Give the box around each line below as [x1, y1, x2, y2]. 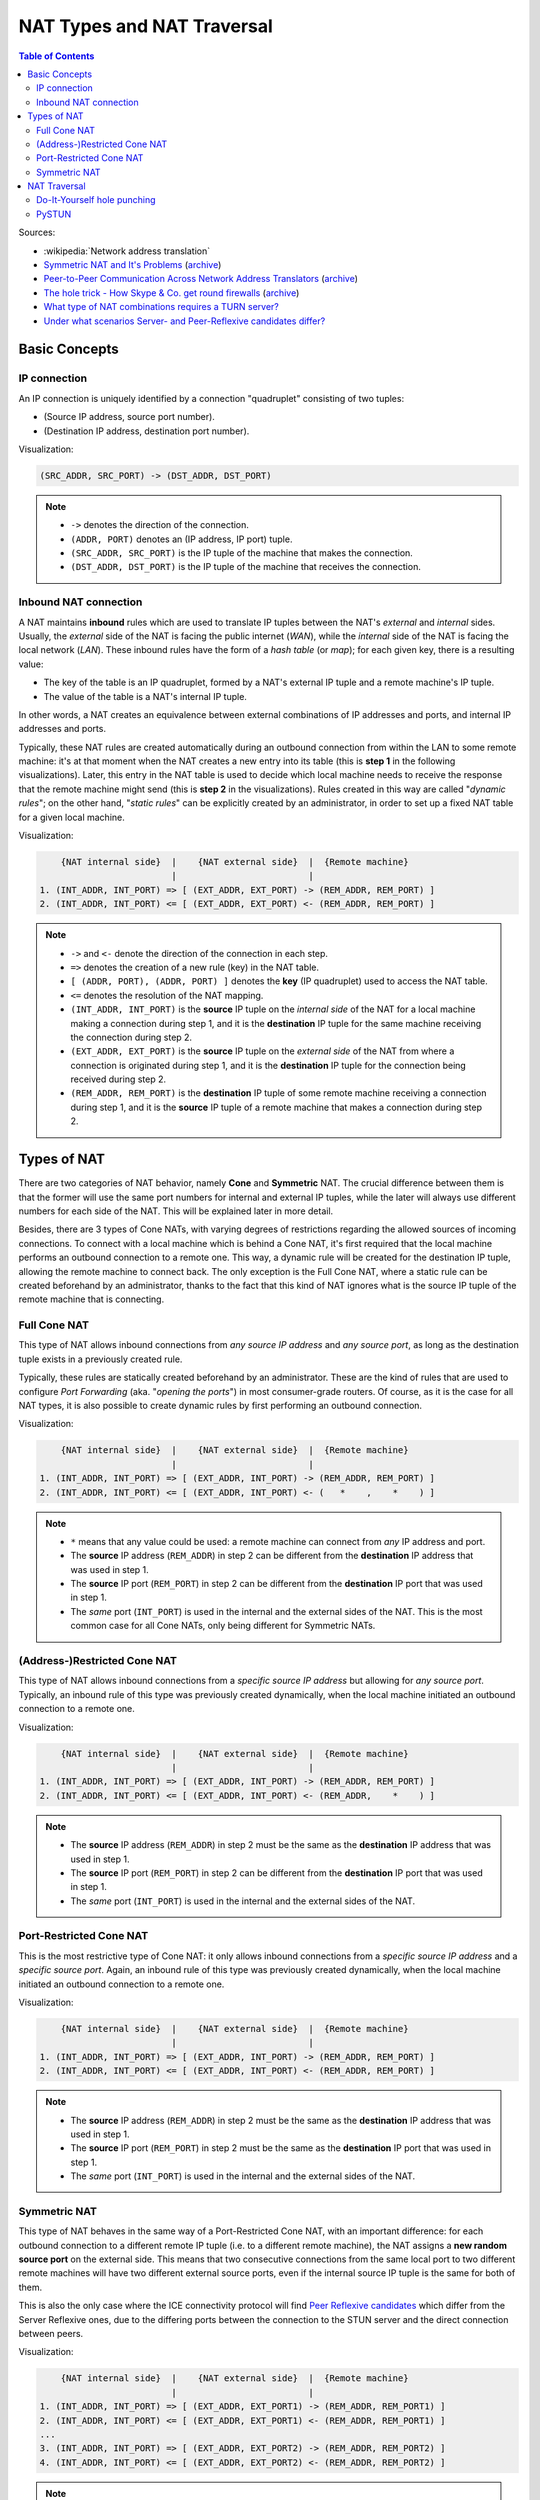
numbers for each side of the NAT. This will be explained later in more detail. [18, 1205, 334, 1217]
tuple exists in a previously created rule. [18, 1353, 183, 1365]
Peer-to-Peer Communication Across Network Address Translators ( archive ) [43, 273, 359, 285]
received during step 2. [70, 1073, 167, 1085]
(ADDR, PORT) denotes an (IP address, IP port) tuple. [70, 533, 293, 545]
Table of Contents [18, 50, 95, 62]
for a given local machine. [18, 811, 125, 823]
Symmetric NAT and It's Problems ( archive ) [43, 259, 222, 271]
